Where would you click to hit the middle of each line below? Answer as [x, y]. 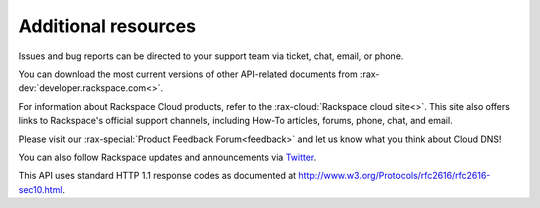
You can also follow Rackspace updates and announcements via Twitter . [167, 157]
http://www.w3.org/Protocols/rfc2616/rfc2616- [394, 176]
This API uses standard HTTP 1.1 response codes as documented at [157, 176]
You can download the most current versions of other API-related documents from [188, 74]
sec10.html [40, 189]
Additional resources [107, 26]
